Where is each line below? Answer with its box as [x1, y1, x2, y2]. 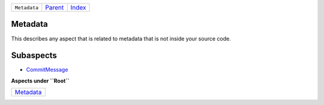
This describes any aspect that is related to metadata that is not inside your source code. [11, 35, 231, 42]
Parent [45, 4, 64, 11]
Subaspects [11, 51, 57, 61]
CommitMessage [26, 66, 68, 73]
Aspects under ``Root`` [11, 77, 70, 84]
